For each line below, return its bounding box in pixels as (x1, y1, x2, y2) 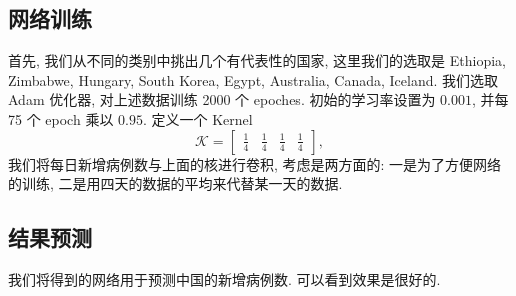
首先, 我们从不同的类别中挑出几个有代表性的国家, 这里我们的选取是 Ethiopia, (8, 50, 506, 71)
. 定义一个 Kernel (142, 108, 253, 129)
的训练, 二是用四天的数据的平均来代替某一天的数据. (8, 173, 343, 194)
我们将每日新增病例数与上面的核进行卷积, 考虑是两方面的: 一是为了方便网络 (8, 153, 502, 174)
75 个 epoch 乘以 (8, 108, 114, 129)
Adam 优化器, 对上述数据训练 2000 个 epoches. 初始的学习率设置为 (8, 89, 436, 110)
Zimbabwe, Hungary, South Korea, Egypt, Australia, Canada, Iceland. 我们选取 (8, 69, 499, 90)
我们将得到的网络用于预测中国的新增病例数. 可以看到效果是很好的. (8, 268, 441, 289)
